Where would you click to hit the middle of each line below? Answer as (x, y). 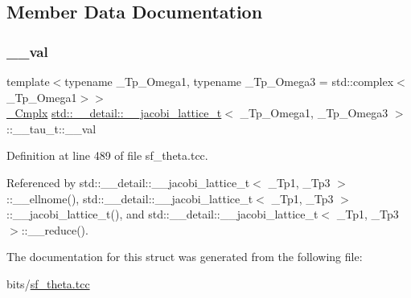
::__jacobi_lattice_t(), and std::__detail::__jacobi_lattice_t (162, 214)
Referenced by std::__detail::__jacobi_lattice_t (128, 182)
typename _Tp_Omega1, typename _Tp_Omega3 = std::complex (229, 81)
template (28, 81)
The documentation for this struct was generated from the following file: (185, 257)
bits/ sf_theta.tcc (48, 283)
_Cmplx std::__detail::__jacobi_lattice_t (114, 113)
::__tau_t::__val (51, 128)
